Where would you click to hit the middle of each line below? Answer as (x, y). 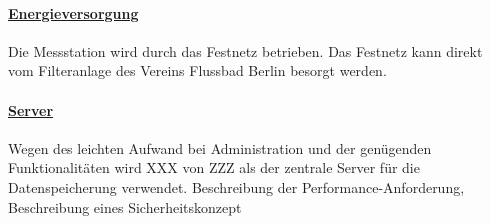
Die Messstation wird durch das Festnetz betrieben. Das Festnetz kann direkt (245, 50)
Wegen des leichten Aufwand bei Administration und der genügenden (220, 147)
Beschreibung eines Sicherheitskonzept (125, 206)
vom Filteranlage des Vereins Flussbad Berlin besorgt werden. (197, 70)
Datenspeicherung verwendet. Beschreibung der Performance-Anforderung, (236, 186)
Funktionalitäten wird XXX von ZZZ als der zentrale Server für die (214, 167)
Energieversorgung (73, 12)
